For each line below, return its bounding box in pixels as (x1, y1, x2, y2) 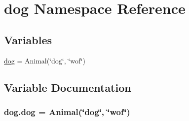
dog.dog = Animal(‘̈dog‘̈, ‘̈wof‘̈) (4, 105, 130, 118)
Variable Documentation (4, 79, 131, 95)
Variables (4, 32, 52, 47)
